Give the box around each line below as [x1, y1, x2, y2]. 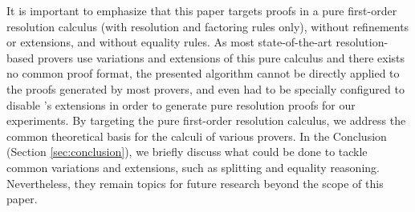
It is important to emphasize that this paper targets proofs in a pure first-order [6, 2, 397, 18]
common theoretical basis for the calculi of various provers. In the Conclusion [6, 127, 387, 144]
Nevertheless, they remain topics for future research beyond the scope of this [6, 174, 384, 191]
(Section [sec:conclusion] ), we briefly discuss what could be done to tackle [6, 143, 368, 160]
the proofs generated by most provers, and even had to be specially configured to [6, 80, 405, 97]
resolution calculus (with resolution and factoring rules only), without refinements [6, 18, 409, 34]
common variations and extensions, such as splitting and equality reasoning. [6, 158, 380, 175]
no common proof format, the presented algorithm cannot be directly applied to [6, 65, 400, 82]
